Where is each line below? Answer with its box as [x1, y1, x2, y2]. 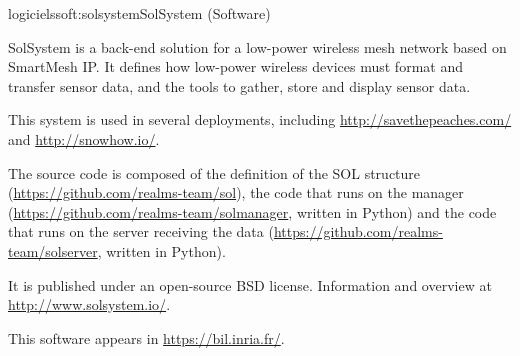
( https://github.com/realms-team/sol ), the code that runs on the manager [8, 182, 464, 203]
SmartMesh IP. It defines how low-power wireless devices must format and [8, 56, 463, 77]
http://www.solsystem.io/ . [8, 294, 171, 315]
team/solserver [8, 240, 98, 261]
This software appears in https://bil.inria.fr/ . [8, 327, 285, 348]
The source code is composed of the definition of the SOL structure [8, 162, 421, 183]
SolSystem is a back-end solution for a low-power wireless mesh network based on [8, 36, 507, 57]
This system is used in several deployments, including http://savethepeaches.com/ [8, 109, 512, 130]
